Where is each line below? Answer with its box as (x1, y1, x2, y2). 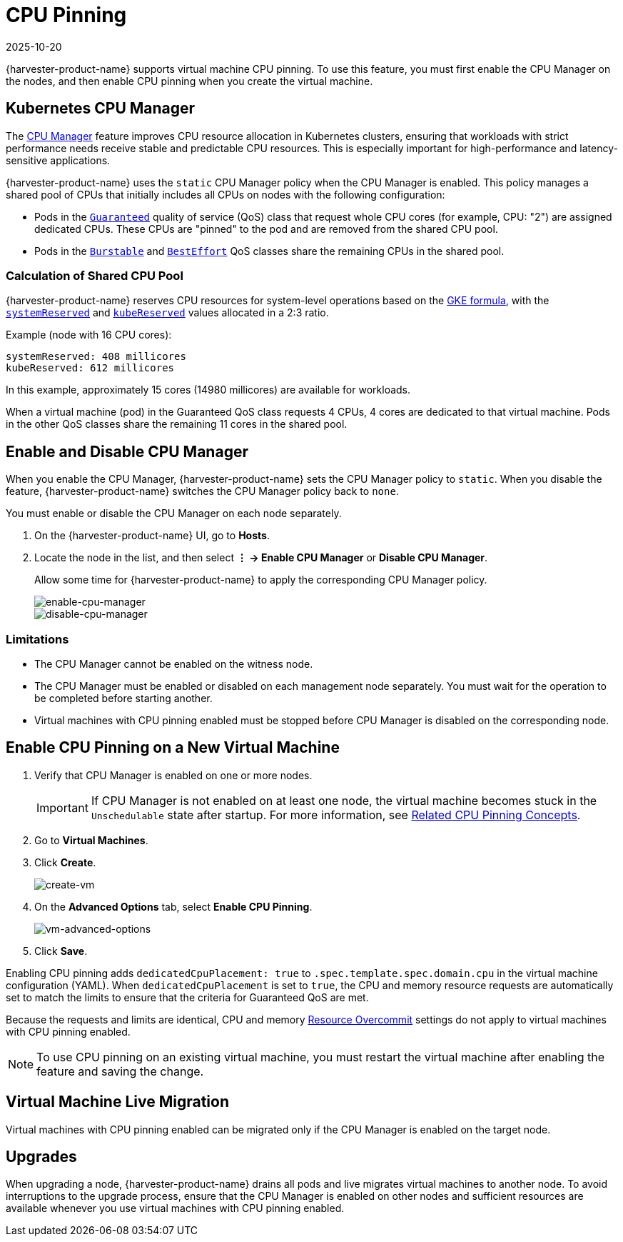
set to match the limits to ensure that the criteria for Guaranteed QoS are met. (6, 991, 369, 1003)
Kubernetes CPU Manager (6, 99, 196, 118)
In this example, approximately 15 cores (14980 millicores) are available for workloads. (6, 384, 411, 396)
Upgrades (6, 1148, 77, 1166)
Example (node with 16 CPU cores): (6, 329, 172, 341)
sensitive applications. (6, 154, 111, 166)
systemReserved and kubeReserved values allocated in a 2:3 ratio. (6, 306, 329, 319)
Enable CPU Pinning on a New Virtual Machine (6, 738, 340, 757)
